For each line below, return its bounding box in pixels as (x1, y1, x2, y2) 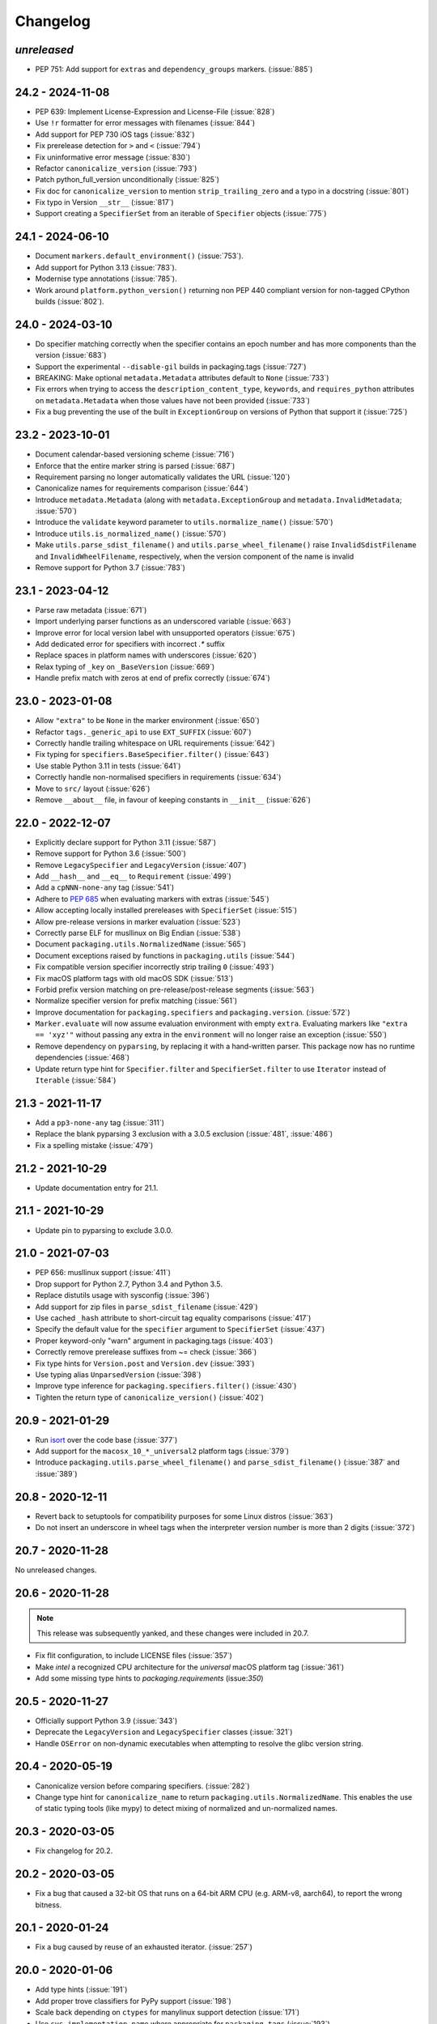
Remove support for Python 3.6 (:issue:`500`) (35, 848, 186, 858)
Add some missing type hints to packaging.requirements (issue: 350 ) (35, 1673, 264, 1683)
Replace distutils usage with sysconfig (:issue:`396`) (35, 1291, 210, 1300)
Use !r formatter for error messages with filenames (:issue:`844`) (35, 118, 256, 128)
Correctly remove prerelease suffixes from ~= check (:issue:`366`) (35, 1347, 257, 1357)
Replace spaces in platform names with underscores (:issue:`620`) (35, 650, 257, 660)
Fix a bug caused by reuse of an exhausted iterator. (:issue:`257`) (35, 1942, 252, 1952)
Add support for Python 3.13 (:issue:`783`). (35, 262, 177, 272)
